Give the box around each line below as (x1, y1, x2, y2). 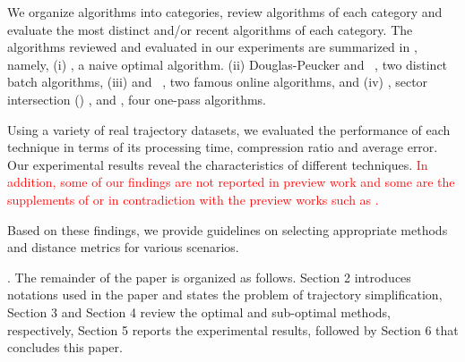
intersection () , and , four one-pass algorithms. (7, 89, 267, 108)
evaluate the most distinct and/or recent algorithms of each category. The (7, 20, 413, 38)
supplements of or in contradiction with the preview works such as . (7, 189, 379, 208)
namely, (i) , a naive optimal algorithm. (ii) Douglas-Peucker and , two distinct (7, 55, 448, 73)
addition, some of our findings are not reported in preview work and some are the (7, 173, 455, 191)
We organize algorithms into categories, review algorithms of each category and (7, 3, 443, 21)
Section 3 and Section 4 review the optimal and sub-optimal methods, (7, 302, 391, 321)
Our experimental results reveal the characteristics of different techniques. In (7, 155, 428, 173)
